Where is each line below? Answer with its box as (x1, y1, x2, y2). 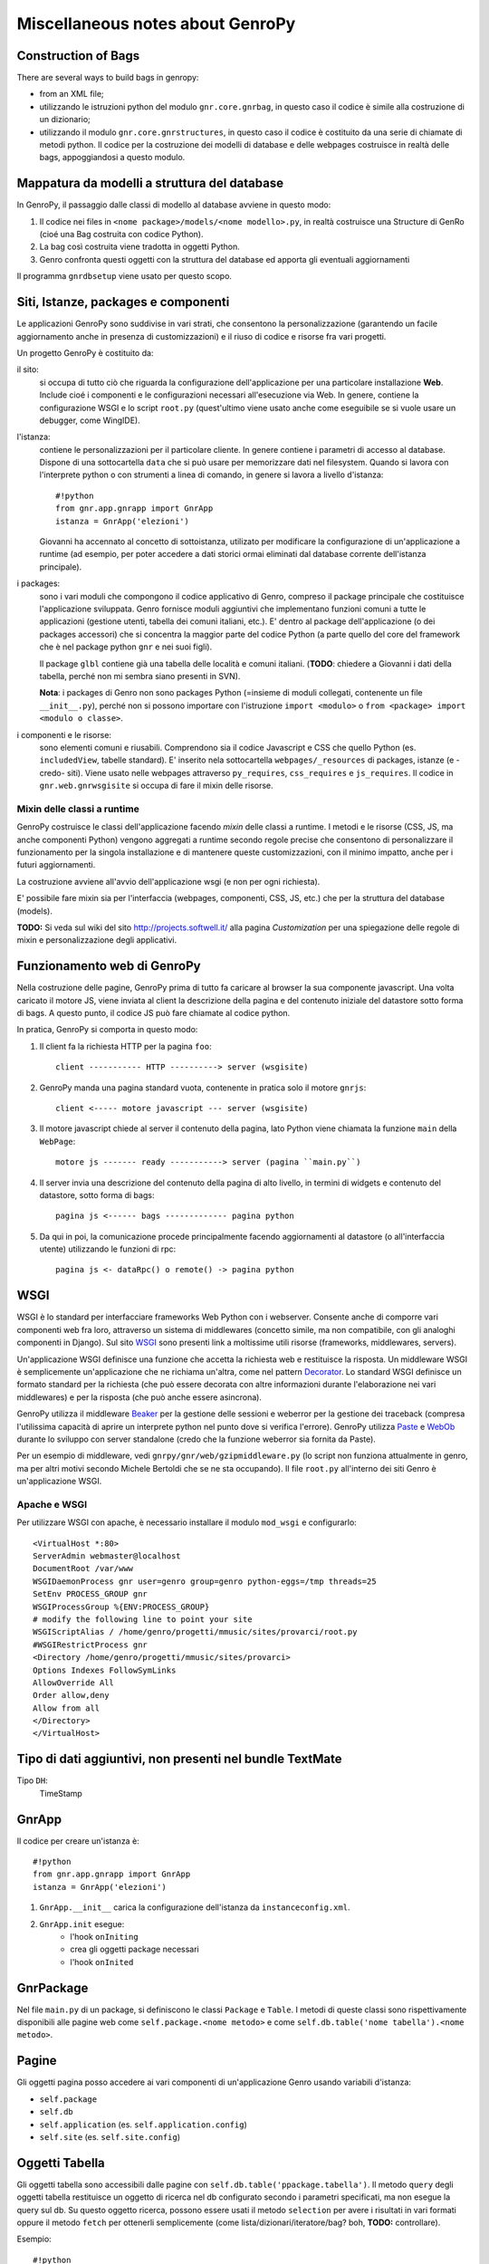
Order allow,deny (33, 1690, 110, 1701)
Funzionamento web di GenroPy (16, 958, 201, 974)
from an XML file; (39, 89, 104, 100)
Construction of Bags (16, 48, 140, 63)
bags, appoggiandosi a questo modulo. (39, 152, 186, 163)
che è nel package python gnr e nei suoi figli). (39, 641, 213, 652)
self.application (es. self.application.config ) (39, 2119, 248, 2130)
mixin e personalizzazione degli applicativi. (16, 935, 177, 945)
